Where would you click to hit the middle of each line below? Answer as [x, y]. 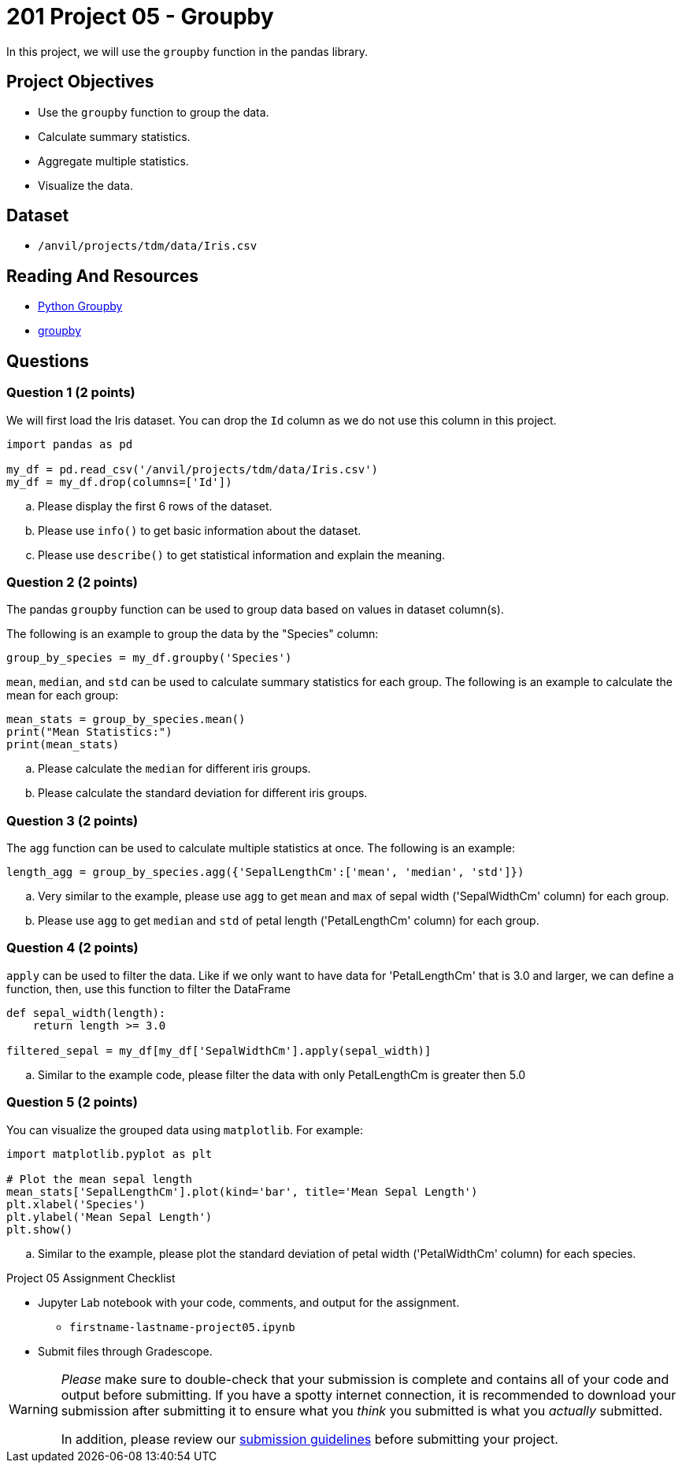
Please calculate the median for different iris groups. [174, 769]
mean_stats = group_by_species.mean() [126, 720]
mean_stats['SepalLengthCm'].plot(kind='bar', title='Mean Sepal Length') [242, 1191]
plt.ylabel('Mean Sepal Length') [109, 1217]
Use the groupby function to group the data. [154, 112]
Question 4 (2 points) [72, 948]
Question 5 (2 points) [72, 1102]
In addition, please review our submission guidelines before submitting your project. [309, 1439]
